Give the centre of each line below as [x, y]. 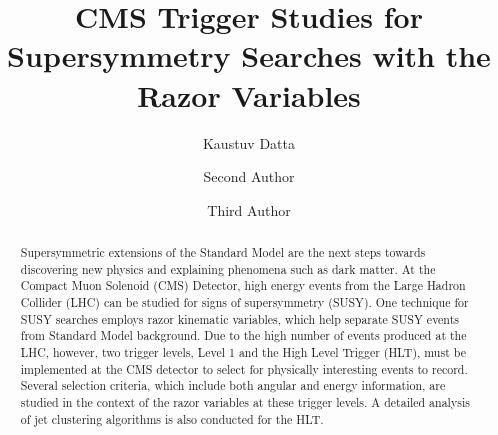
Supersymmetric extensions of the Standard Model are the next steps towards [223, 252]
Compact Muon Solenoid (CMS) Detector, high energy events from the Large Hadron [243, 285]
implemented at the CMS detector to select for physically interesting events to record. [244, 368]
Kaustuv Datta [249, 142]
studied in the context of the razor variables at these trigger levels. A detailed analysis [245, 401]
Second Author [249, 176]
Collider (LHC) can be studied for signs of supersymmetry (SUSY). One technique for [244, 302]
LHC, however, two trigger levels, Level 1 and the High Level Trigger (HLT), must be [243, 352]
